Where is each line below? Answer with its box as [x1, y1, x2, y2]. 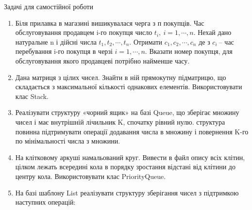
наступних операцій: [15, 197, 76, 207]
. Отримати [129, 36, 163, 47]
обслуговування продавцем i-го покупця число [15, 27, 152, 37]
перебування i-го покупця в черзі [15, 46, 113, 56]
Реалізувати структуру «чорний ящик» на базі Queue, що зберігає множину [15, 107, 239, 117]
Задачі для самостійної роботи [4, 1, 93, 11]
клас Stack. [15, 91, 49, 101]
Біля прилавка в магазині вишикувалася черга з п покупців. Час [15, 17, 204, 28]
